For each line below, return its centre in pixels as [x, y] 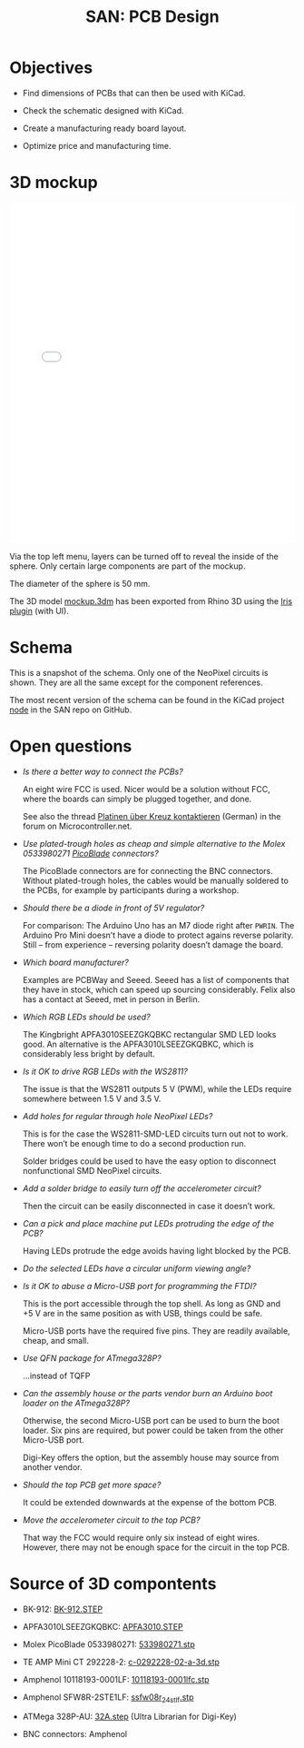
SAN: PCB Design [152, 17]
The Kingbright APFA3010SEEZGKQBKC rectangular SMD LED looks [149, 1034]
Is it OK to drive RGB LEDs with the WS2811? [105, 1071]
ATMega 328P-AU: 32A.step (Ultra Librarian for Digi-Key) [130, 1717]
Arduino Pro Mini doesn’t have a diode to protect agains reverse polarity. [158, 935]
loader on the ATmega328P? [76, 1403]
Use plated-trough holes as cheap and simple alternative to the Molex [154, 843]
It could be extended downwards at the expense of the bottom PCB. [149, 1502]
